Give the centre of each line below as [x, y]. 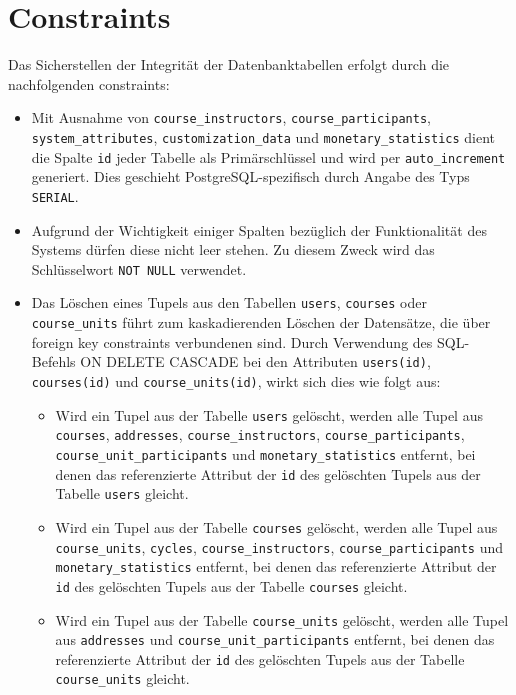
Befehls [53, 361]
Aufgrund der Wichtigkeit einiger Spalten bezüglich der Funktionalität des [259, 229]
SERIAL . [55, 195]
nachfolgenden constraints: [89, 83]
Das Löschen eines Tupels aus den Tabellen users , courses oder [229, 302]
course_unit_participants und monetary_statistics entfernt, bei [265, 453]
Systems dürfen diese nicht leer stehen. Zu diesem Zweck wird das [233, 249]
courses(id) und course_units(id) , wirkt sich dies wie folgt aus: [236, 380]
